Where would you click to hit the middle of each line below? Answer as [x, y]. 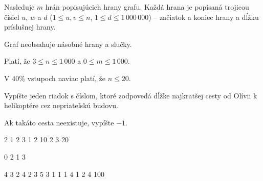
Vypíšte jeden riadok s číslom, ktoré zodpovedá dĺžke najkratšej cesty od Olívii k [131, 95]
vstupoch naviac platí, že [67, 78]
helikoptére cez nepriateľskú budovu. [61, 105]
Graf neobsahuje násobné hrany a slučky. [68, 44]
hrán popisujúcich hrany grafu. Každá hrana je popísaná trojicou [147, 7]
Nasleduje [19, 7]
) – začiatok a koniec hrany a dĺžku [204, 17]
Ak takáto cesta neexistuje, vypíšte [59, 122]
